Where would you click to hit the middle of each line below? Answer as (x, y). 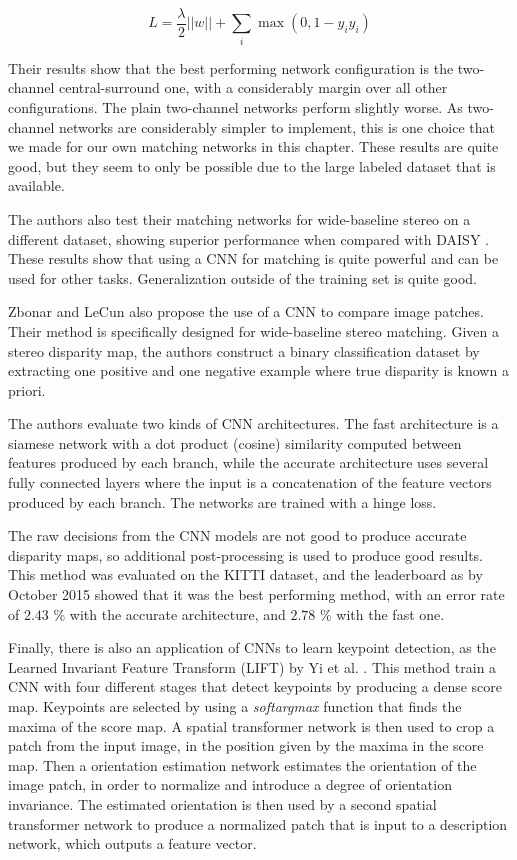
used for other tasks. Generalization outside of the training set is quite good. (242, 277)
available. (36, 185)
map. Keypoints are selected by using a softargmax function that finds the (235, 706)
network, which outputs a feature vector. (132, 843)
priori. (27, 389)
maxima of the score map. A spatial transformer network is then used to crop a (251, 725)
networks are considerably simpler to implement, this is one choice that (277, 126)
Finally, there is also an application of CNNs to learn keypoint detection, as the (252, 647)
